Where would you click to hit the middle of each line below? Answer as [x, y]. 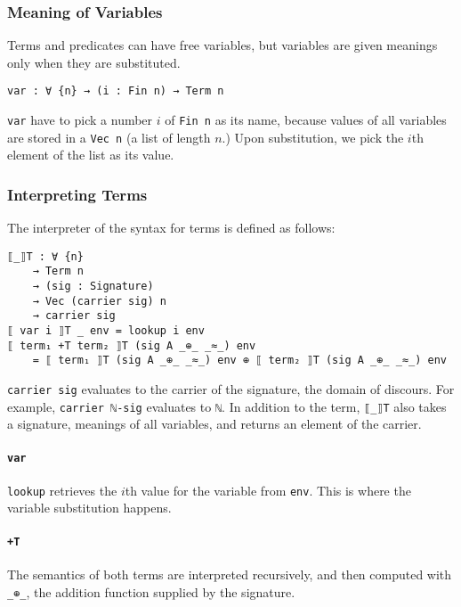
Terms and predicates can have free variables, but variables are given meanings [222, 45]
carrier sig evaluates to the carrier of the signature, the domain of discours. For [231, 389]
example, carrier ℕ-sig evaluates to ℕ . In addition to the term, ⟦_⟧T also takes [227, 406]
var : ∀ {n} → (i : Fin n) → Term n [116, 91]
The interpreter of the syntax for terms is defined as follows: [171, 228]
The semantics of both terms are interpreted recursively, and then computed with [230, 574]
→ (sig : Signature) [93, 287]
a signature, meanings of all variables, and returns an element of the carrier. [214, 424]
